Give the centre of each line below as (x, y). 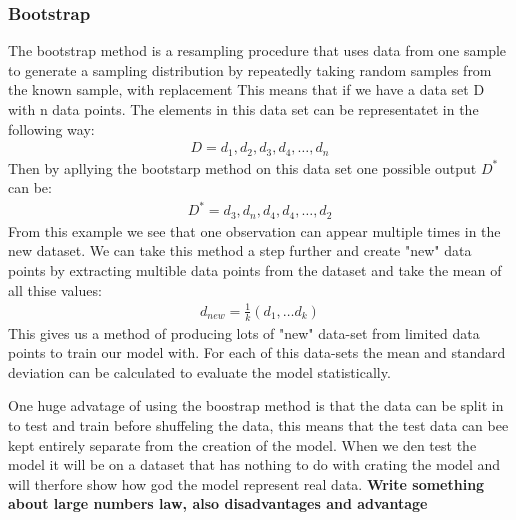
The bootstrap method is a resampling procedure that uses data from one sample (257, 50)
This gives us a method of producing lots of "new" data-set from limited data (244, 332)
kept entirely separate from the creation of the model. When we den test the (242, 444)
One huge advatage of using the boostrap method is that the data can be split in (256, 405)
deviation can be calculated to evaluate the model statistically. (199, 371)
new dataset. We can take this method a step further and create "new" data (240, 250)
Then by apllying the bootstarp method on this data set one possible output (242, 167)
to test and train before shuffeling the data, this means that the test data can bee (258, 424)
